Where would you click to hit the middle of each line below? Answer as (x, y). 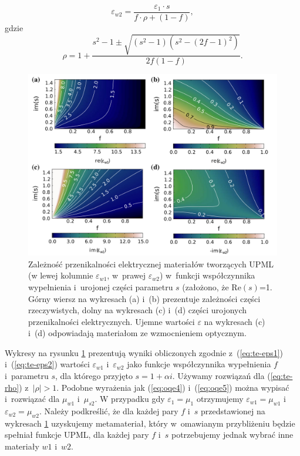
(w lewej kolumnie (61, 275)
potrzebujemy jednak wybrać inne (232, 435)
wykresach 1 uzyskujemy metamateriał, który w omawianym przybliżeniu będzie (150, 423)
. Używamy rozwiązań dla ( (221, 376)
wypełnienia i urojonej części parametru (101, 286)
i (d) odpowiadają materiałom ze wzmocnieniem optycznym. (137, 333)
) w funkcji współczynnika (207, 275)
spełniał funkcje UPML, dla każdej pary (77, 435)
